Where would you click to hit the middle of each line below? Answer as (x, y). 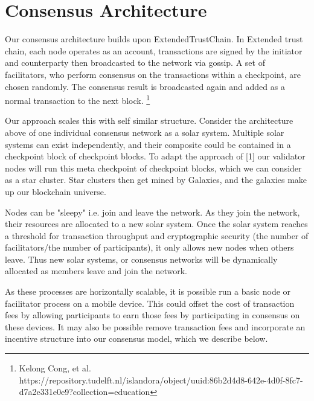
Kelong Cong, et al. (55, 368)
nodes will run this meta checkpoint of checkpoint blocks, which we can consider (153, 168)
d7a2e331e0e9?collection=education (85, 392)
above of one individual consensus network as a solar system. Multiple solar (145, 132)
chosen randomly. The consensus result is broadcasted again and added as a (145, 86)
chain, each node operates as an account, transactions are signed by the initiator (154, 50)
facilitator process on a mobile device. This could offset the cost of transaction (150, 303)
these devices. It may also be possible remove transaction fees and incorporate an (155, 326)
